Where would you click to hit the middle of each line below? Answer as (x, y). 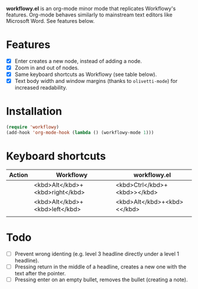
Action (19, 175)
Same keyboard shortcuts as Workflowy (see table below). (86, 74)
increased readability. (41, 88)
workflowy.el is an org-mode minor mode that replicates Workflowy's (91, 9)
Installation (34, 112)
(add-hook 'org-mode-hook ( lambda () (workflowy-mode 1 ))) (80, 132)
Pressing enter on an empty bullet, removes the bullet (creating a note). (101, 280)
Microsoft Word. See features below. (50, 21)
